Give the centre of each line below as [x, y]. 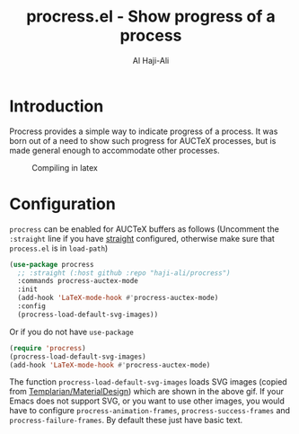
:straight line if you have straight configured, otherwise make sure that [142, 238]
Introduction [57, 106]
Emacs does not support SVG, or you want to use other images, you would [147, 401]
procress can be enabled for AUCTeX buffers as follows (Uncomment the [145, 229]
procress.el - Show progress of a [151, 17]
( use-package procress [52, 264]
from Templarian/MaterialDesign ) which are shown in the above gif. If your [147, 392]
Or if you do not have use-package [72, 332]
